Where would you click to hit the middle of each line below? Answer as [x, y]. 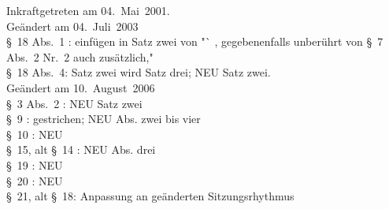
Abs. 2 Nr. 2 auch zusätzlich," [80, 56]
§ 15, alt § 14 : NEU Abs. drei [81, 149]
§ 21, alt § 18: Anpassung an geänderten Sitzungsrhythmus [150, 196]
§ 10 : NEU [35, 134]
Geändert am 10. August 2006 [81, 87]
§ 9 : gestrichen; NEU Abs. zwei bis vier [104, 119]
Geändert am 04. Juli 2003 [72, 26]
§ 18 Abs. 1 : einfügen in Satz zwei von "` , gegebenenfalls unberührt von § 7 [195, 41]
